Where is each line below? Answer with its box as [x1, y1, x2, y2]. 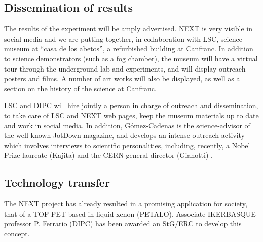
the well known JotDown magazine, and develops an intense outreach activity [4, 130, 245, 141]
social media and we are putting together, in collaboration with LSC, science [4, 33, 242, 44]
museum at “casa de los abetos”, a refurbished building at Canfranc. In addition [4, 43, 253, 54]
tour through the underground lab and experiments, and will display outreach [4, 63, 246, 74]
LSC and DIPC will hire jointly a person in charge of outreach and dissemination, [4, 100, 258, 111]
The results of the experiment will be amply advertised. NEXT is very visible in [4, 23, 252, 34]
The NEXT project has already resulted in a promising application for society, [4, 198, 247, 209]
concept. [4, 228, 30, 238]
